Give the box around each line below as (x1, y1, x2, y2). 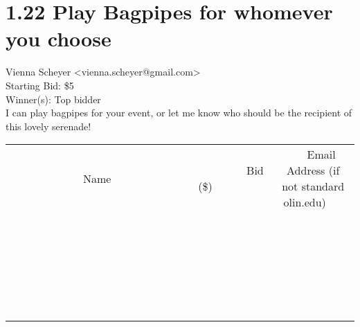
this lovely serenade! (6, 118, 91, 133)
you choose (6, 24, 111, 53)
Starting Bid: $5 (6, 78, 74, 92)
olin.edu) (283, 194, 326, 211)
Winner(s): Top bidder (6, 91, 101, 106)
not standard (282, 178, 345, 195)
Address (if (287, 162, 340, 179)
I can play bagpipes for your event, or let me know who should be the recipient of (6, 105, 352, 120)
